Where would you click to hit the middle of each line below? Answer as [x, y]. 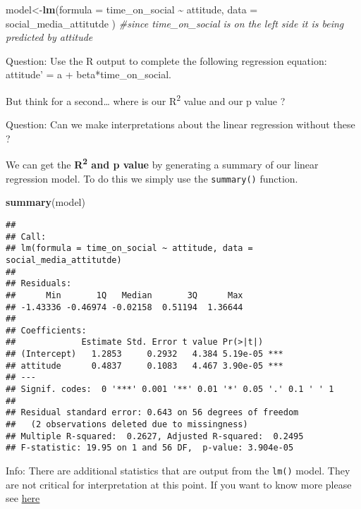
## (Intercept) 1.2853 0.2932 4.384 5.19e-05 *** [145, 354]
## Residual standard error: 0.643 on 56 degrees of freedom [152, 413]
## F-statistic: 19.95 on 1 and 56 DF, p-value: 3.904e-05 [150, 448]
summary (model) [45, 202]
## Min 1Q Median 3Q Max [124, 295]
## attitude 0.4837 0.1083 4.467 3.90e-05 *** [145, 366]
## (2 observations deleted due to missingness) [127, 425]
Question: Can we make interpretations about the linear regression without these [180, 124]
